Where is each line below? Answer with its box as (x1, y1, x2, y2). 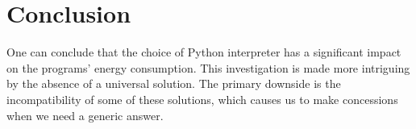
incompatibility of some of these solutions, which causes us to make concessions (6, 90, 398, 107)
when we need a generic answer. (6, 106, 164, 123)
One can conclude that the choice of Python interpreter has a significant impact (6, 44, 401, 60)
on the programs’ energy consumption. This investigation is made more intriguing (6, 59, 410, 76)
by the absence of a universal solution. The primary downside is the (6, 75, 341, 92)
